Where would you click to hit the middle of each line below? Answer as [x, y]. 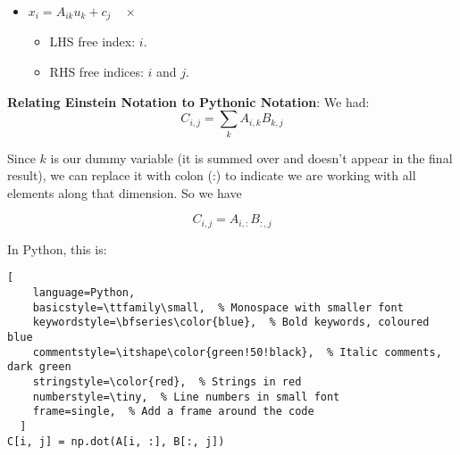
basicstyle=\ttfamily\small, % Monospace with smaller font [218, 307]
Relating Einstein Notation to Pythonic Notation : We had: [188, 101]
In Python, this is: [57, 248]
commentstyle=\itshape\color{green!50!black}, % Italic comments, [237, 352]
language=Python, [84, 293]
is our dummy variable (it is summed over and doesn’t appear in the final [251, 157]
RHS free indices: [96, 72]
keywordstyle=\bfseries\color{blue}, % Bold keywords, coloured [231, 323]
